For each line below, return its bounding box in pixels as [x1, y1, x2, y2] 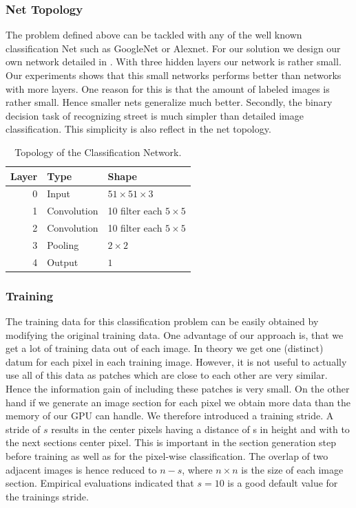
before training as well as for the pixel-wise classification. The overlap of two [6, 449, 328, 463]
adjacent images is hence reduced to [6, 462, 157, 476]
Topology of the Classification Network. [14, 144, 182, 159]
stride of [6, 421, 41, 436]
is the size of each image [241, 462, 344, 476]
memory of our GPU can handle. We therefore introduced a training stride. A [6, 408, 334, 423]
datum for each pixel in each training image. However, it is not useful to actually [6, 354, 347, 368]
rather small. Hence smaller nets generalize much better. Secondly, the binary [6, 95, 333, 109]
